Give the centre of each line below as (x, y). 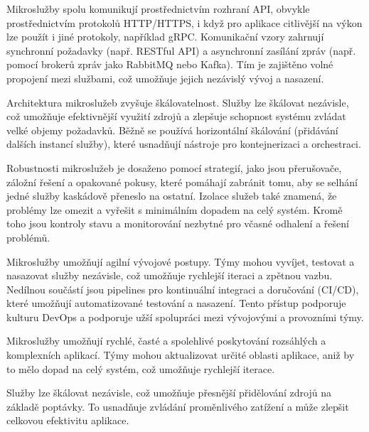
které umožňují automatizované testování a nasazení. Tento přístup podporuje (176, 303)
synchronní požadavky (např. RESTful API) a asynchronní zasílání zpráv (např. (181, 50)
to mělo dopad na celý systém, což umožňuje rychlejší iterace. (141, 368)
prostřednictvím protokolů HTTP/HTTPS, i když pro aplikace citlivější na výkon (184, 22)
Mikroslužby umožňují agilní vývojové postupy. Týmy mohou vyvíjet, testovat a (181, 261)
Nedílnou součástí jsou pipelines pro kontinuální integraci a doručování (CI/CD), (183, 289)
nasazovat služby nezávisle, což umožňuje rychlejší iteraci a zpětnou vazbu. (170, 275)
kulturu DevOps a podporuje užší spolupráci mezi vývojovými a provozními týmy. (185, 317)
